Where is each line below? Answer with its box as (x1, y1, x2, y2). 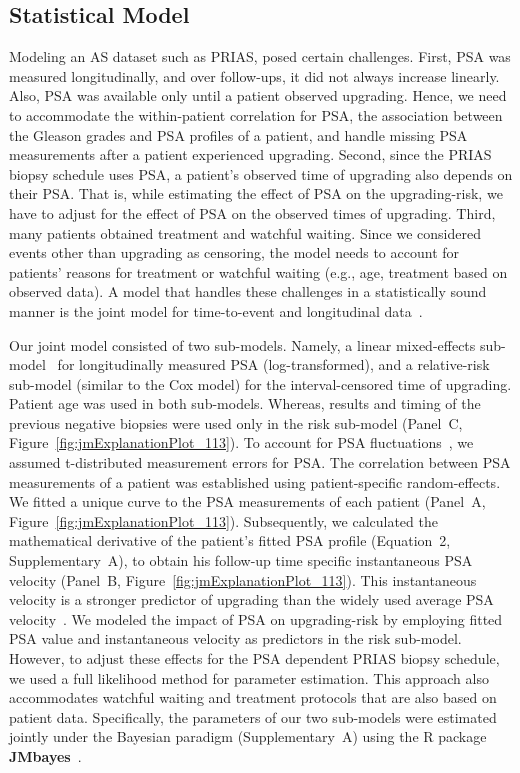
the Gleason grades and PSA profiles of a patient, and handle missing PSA (9, 124, 468, 145)
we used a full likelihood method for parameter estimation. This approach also (9, 667, 489, 688)
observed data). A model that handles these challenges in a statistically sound (9, 281, 487, 302)
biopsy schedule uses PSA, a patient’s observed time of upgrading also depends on (9, 163, 513, 184)
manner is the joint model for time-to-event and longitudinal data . (9, 300, 423, 321)
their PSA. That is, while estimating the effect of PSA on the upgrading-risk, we (9, 183, 503, 204)
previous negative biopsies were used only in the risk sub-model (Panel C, (9, 412, 463, 433)
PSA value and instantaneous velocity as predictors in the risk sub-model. (9, 628, 462, 649)
